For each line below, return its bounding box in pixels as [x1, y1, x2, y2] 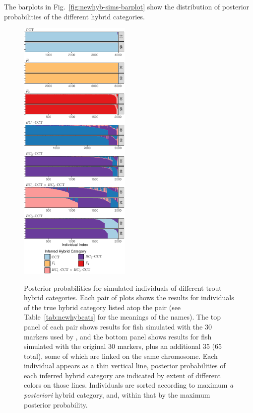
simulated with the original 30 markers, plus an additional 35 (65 [24, 341, 222, 351]
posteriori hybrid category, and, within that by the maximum [24, 390, 210, 400]
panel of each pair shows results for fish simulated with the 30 [24, 321, 212, 331]
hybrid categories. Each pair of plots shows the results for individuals [24, 292, 234, 303]
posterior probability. [24, 399, 88, 410]
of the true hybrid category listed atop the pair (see [24, 302, 181, 312]
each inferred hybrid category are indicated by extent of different [24, 370, 221, 380]
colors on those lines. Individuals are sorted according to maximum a [24, 380, 234, 390]
